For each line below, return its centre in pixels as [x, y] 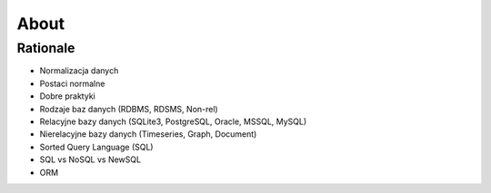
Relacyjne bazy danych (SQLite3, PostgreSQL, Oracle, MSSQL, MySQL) [173, 121]
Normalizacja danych [79, 71]
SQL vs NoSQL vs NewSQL [90, 159]
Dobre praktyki [67, 96]
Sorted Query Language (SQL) [96, 147]
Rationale [46, 48]
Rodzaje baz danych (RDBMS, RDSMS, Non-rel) [129, 109]
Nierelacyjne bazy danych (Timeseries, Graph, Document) [148, 134]
